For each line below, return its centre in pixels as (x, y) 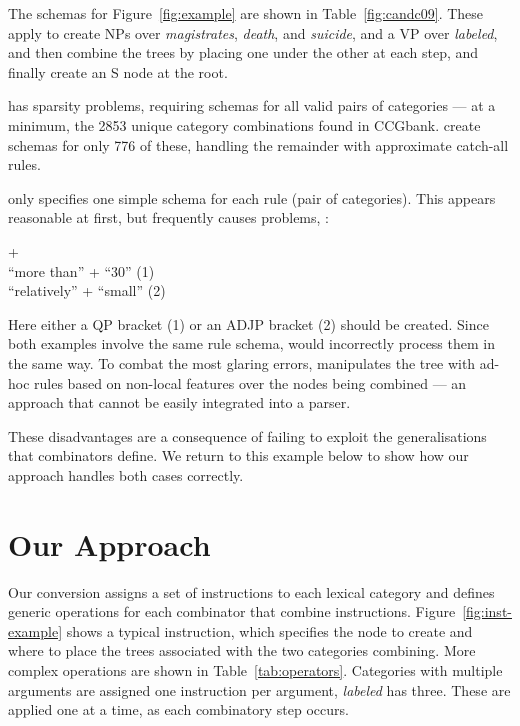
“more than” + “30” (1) (81, 270)
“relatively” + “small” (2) (87, 290)
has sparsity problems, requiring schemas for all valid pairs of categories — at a (252, 105)
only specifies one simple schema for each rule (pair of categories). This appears (252, 197)
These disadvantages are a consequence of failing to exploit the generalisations (247, 435)
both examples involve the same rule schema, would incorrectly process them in (251, 343)
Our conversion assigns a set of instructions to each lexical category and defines (251, 591)
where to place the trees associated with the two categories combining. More (242, 650)
